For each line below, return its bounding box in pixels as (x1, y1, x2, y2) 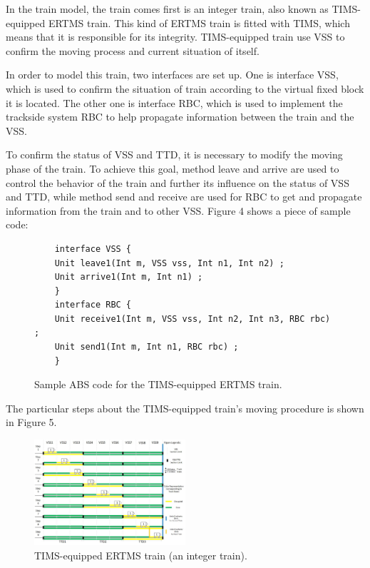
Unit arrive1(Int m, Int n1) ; (54, 272, 203, 283)
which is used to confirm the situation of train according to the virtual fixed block (6, 81, 364, 96)
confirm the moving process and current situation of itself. (6, 43, 259, 58)
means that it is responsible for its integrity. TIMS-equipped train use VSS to (6, 29, 345, 44)
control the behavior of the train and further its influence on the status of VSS (6, 175, 349, 190)
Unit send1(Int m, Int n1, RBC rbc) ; (54, 342, 239, 353)
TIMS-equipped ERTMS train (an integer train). (34, 548, 247, 563)
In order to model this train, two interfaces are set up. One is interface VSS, (6, 67, 339, 82)
